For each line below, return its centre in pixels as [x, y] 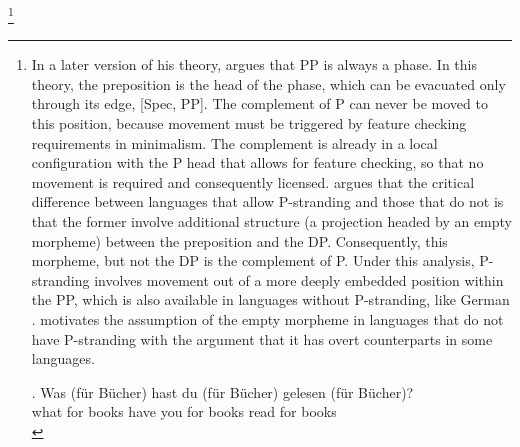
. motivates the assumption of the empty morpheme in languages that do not [267, 318]
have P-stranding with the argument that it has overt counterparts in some [262, 338]
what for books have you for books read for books [184, 411]
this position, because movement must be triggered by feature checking [249, 123]
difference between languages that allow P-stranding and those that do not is [267, 201]
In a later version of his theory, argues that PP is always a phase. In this [254, 64]
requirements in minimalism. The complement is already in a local [234, 142]
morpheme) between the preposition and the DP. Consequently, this [239, 240]
